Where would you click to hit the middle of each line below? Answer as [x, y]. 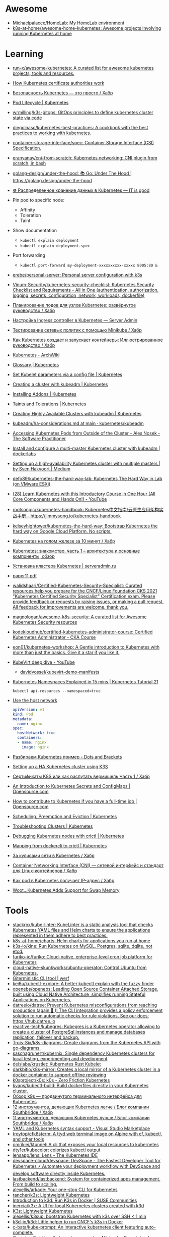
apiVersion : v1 [28, 710]
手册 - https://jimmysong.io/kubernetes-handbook [69, 516]
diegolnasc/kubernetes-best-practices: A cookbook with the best [80, 127]
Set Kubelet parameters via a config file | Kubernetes [67, 374]
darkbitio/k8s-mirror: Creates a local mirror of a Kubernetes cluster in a [86, 1069]
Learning [24, 54]
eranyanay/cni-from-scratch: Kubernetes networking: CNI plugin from [85, 157]
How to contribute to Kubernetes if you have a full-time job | [75, 801]
